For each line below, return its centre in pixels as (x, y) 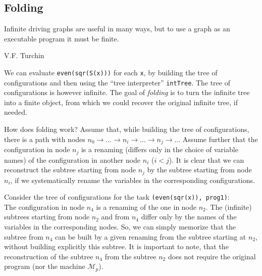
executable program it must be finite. (62, 38)
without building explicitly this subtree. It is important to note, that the (116, 246)
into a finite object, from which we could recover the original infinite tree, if (121, 102)
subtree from (24, 236)
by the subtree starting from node (199, 170)
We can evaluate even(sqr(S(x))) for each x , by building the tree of (111, 72)
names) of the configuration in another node (72, 159)
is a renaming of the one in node (146, 206)
